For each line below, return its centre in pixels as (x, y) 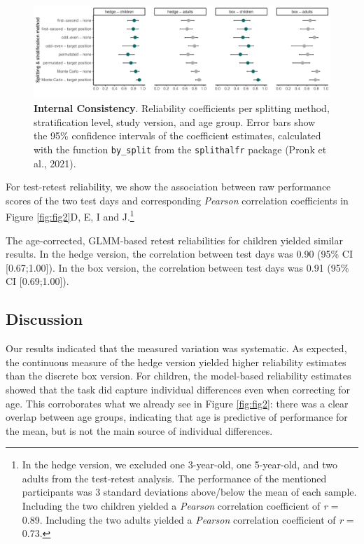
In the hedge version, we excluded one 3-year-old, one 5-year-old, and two (180, 465)
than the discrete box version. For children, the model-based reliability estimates (178, 376)
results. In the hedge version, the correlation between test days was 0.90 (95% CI (179, 254)
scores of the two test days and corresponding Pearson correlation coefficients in (177, 200)
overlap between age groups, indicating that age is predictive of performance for (177, 417)
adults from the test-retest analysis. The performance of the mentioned (174, 478)
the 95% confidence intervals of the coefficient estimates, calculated (177, 135)
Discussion (44, 319)
